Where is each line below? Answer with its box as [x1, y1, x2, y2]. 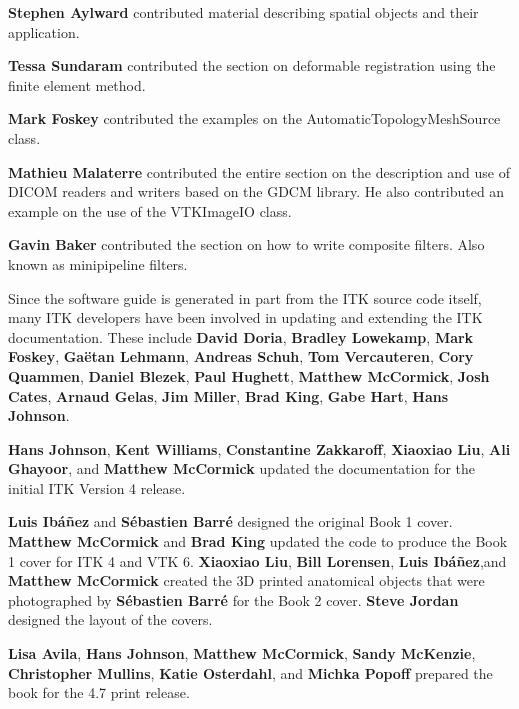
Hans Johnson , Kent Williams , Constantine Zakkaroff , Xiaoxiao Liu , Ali [8, 438, 511, 459]
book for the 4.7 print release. [8, 682, 190, 703]
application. [8, 21, 80, 42]
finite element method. [8, 74, 146, 95]
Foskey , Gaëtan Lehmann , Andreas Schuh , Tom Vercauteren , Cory [8, 346, 474, 367]
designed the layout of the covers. [8, 609, 213, 630]
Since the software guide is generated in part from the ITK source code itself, [8, 287, 482, 308]
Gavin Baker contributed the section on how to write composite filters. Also [8, 234, 485, 255]
